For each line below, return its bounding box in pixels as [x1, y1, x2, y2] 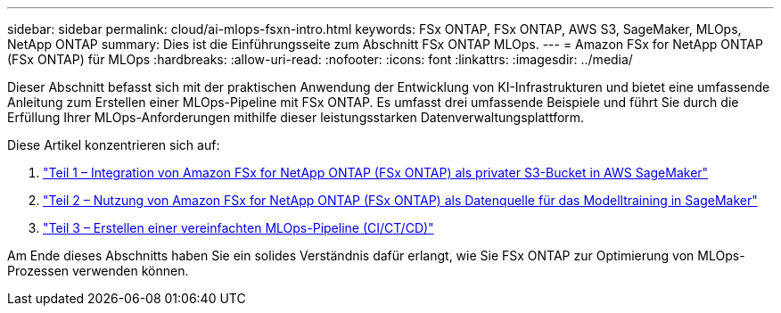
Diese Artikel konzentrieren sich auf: [7, 137, 220, 152]
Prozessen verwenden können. [7, 263, 189, 278]
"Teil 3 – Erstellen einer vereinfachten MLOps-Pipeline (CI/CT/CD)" [43, 220, 434, 235]
